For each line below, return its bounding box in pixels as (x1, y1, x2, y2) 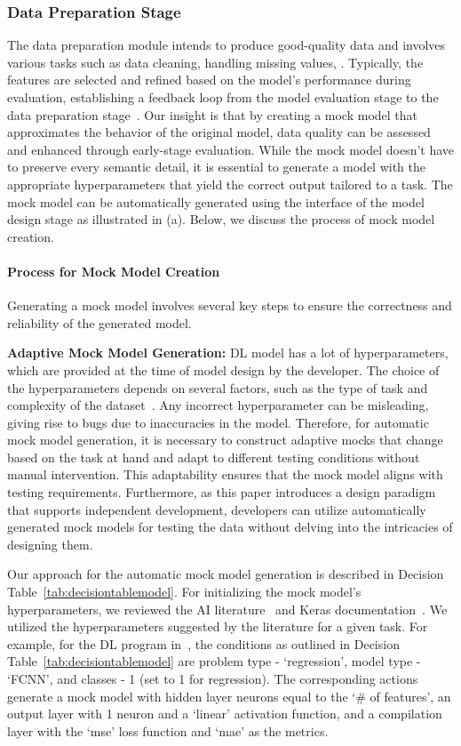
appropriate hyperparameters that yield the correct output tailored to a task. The (7, 174, 453, 193)
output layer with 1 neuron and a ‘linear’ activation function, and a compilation (7, 704, 442, 723)
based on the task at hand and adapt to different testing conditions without (7, 447, 420, 466)
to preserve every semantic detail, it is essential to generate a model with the (7, 157, 426, 176)
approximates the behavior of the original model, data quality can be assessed (7, 123, 431, 141)
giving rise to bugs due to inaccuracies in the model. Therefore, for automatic (7, 413, 429, 431)
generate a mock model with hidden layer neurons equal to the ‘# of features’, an (7, 686, 451, 705)
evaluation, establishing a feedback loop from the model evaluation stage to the (7, 88, 439, 106)
